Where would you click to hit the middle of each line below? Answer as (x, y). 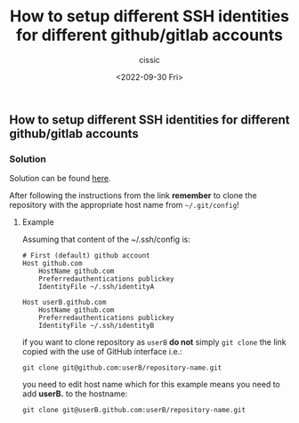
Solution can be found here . (60, 179)
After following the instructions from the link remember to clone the (133, 196)
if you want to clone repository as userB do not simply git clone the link (154, 342)
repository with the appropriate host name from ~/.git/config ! (124, 205)
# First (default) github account (86, 256)
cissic (149, 60)
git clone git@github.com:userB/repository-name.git (122, 368)
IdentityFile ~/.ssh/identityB (97, 326)
